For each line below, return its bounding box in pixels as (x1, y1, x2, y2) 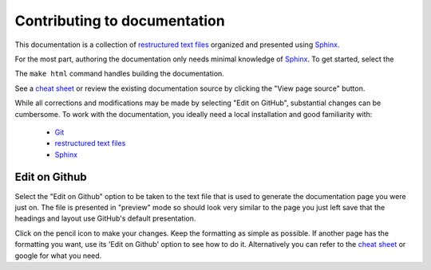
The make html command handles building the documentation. (14, 68, 225, 79)
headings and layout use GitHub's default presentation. (14, 213, 196, 223)
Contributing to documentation (14, 12, 225, 29)
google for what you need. (14, 251, 102, 260)
